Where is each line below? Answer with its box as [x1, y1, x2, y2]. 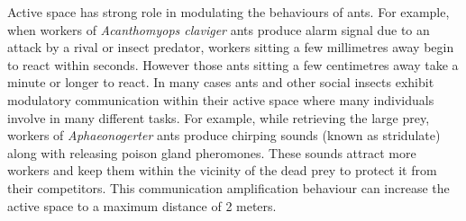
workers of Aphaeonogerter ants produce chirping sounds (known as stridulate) [7, 126, 441, 145]
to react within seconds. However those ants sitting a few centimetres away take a [7, 55, 459, 74]
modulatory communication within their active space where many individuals [7, 90, 434, 109]
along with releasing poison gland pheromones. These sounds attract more [7, 143, 416, 162]
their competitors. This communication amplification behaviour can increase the [7, 178, 450, 197]
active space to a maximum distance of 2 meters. [7, 196, 277, 215]
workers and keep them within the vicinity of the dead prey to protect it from [7, 161, 437, 180]
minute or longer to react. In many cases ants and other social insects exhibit [7, 73, 434, 92]
